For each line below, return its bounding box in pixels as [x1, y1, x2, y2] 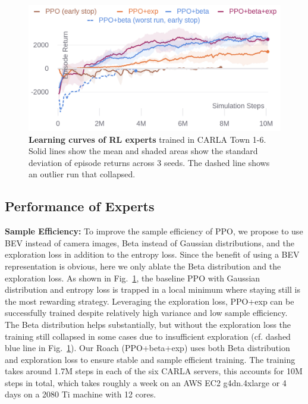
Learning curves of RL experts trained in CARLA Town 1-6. [29, 133, 266, 145]
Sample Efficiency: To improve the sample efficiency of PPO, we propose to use [5, 225, 303, 237]
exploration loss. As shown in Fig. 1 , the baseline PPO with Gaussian [5, 271, 260, 284]
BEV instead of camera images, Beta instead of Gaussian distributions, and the [5, 236, 295, 249]
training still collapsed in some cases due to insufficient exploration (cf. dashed [5, 330, 291, 342]
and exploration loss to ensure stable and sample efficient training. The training [5, 353, 296, 365]
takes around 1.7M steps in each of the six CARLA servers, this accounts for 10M [5, 365, 303, 377]
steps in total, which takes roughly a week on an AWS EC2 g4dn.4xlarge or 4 [5, 376, 287, 389]
